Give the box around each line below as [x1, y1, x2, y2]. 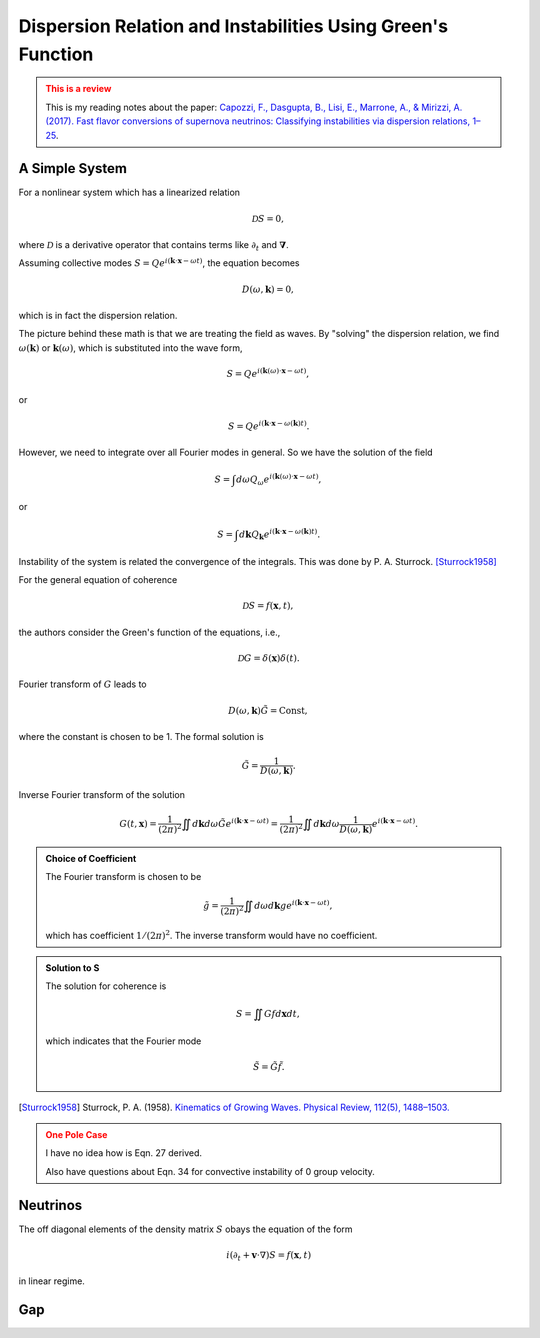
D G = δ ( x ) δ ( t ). [237, 653, 300, 664]
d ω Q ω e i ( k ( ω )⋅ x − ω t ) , [236, 471, 322, 487]
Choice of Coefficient [45, 852, 137, 864]
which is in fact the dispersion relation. [18, 309, 178, 321]
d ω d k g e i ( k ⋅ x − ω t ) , [253, 898, 333, 912]
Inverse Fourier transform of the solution [18, 789, 185, 801]
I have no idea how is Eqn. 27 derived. [45, 1147, 203, 1159]
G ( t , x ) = [119, 818, 157, 830]
